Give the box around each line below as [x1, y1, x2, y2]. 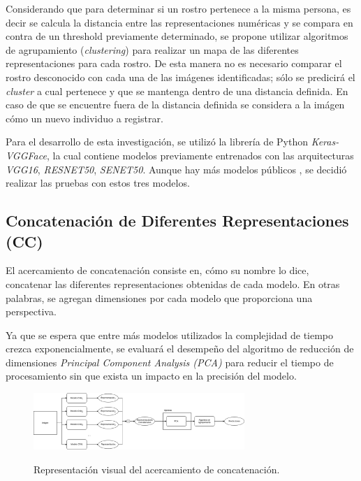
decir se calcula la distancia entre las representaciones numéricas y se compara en [6, 15, 353, 29]
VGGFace [6, 148, 47, 162]
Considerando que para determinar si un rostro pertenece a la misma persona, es [6, 1, 351, 15]
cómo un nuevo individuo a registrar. [6, 110, 163, 125]
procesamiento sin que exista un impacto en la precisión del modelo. [6, 368, 297, 383]
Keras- [311, 134, 339, 149]
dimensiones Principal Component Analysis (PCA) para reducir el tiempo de [6, 354, 334, 369]
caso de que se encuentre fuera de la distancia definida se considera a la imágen [6, 97, 345, 112]
